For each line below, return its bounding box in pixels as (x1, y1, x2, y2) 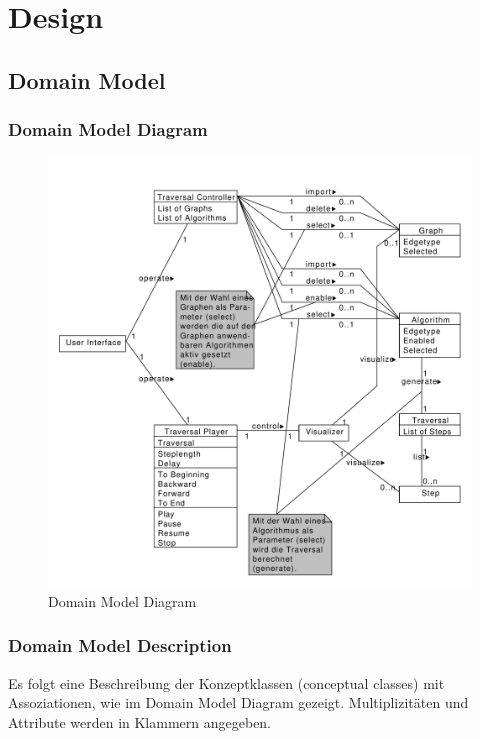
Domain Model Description (8, 633, 232, 658)
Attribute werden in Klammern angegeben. (8, 711, 272, 732)
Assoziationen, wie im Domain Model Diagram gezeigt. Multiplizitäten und (8, 692, 469, 713)
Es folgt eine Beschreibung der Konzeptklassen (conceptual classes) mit (8, 672, 445, 693)
